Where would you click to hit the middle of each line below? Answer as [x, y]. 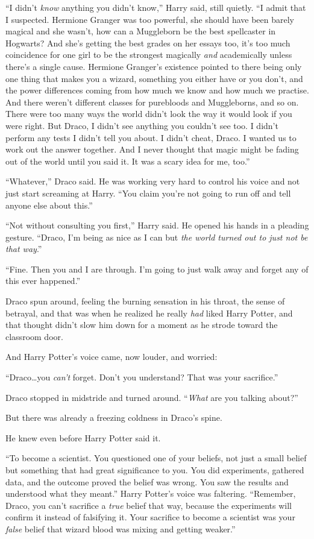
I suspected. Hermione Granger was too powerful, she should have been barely [150, 19]
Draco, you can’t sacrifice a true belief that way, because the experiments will [149, 505]
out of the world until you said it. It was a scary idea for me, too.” [128, 161]
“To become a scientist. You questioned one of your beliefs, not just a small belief [156, 458]
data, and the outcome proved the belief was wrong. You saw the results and [147, 481]
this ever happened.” [43, 281]
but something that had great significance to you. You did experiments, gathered [155, 470]
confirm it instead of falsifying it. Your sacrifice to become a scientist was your [150, 517]
